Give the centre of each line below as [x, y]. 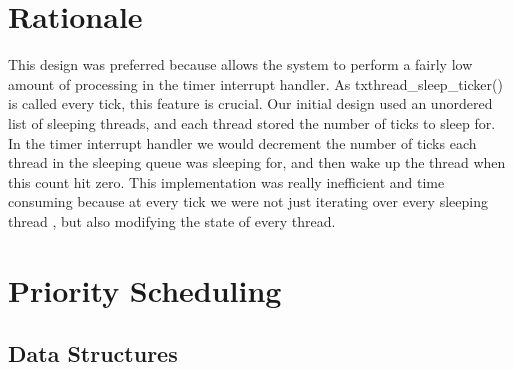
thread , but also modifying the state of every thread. [172, 220]
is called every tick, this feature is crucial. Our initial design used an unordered [250, 103]
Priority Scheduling [145, 289]
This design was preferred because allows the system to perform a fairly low [240, 64]
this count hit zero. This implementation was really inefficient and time [226, 181]
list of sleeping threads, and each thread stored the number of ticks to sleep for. [252, 122]
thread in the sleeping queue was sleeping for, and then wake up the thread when [257, 162]
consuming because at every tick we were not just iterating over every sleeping [248, 201]
